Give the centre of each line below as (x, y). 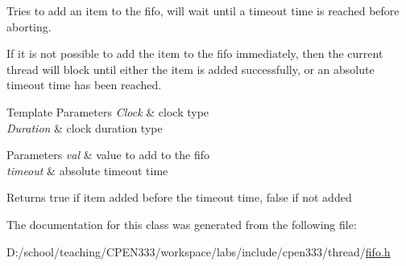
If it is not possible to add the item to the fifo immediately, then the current (195, 53)
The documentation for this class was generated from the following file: (182, 224)
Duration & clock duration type (85, 127)
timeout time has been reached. (84, 85)
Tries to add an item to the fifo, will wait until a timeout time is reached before (203, 10)
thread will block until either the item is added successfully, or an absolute (191, 69)
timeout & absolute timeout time (87, 170)
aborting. (29, 26)
